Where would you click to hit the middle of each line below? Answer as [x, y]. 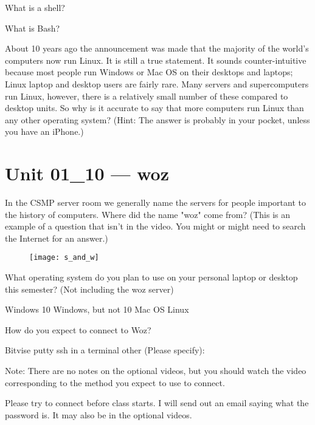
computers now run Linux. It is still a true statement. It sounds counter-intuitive [156, 60]
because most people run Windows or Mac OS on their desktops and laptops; [149, 72]
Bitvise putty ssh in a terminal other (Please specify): [105, 350]
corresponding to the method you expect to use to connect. [115, 382]
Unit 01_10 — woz [87, 173]
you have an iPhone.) [44, 131]
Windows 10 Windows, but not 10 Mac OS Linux [97, 309]
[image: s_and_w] [64, 258]
